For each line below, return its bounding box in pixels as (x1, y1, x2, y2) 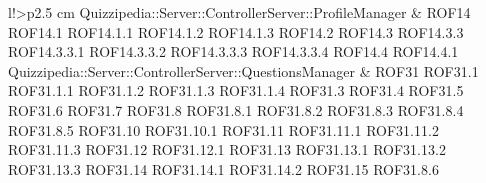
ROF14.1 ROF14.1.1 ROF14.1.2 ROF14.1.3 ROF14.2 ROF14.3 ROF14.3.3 (8, 21, 464, 42)
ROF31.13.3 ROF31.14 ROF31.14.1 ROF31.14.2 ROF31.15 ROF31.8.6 (8, 158, 439, 179)
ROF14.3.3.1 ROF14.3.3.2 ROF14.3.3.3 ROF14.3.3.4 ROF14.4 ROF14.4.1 (8, 41, 459, 62)
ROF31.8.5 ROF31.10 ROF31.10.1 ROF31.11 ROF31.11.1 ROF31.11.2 (8, 119, 439, 140)
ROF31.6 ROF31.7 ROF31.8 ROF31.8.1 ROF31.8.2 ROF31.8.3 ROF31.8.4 (8, 99, 464, 120)
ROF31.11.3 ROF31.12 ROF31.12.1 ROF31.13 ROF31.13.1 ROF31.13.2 (8, 139, 446, 160)
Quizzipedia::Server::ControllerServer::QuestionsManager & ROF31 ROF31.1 (8, 60, 479, 81)
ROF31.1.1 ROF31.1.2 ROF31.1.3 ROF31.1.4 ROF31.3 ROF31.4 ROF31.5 (8, 80, 464, 101)
